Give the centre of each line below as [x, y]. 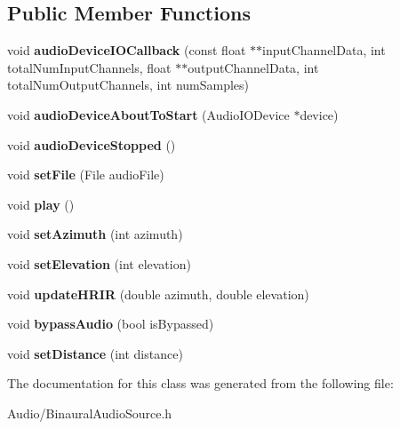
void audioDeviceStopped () [92, 144]
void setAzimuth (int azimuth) [95, 234]
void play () [41, 204]
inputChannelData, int [324, 50]
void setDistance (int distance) [95, 353]
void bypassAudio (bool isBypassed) [111, 324]
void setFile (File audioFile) [86, 175]
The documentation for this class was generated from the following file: [200, 383]
